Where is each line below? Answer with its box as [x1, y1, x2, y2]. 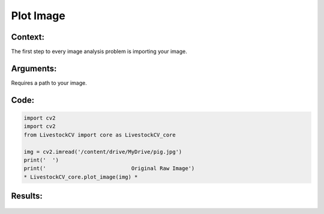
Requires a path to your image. [11, 79, 87, 87]
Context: [11, 32, 45, 42]
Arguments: [11, 63, 57, 73]
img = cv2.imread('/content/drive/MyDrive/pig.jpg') [23, 148, 182, 155]
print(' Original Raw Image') [23, 165, 195, 172]
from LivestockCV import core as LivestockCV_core [23, 131, 176, 138]
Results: [11, 191, 43, 201]
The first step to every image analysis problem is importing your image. [11, 48, 187, 55]
